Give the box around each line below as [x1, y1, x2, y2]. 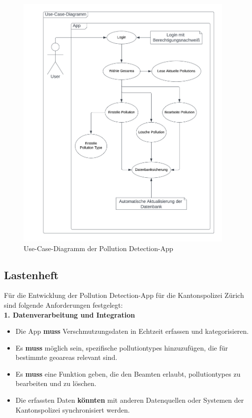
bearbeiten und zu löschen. [15, 378, 96, 388]
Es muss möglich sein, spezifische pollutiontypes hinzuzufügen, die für [15, 342, 228, 353]
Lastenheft [4, 267, 59, 282]
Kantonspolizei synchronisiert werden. [15, 404, 130, 415]
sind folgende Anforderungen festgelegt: [4, 299, 123, 310]
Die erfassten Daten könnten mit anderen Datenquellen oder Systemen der [15, 395, 244, 405]
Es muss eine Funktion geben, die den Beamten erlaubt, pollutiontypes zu [15, 368, 241, 379]
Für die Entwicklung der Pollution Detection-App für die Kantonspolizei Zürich [4, 290, 244, 300]
